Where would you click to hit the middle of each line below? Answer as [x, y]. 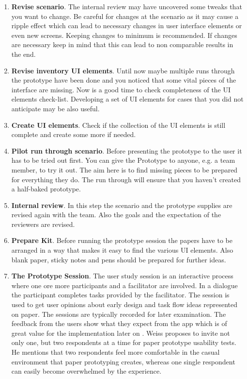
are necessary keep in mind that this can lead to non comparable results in [122, 44]
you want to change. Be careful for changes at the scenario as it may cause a [125, 16]
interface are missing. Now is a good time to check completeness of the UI [121, 89]
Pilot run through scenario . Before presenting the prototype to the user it [127, 150]
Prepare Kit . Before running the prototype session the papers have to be [122, 240]
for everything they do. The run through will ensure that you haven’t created [126, 179]
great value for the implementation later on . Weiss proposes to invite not [121, 333]
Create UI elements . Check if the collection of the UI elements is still [118, 125]
